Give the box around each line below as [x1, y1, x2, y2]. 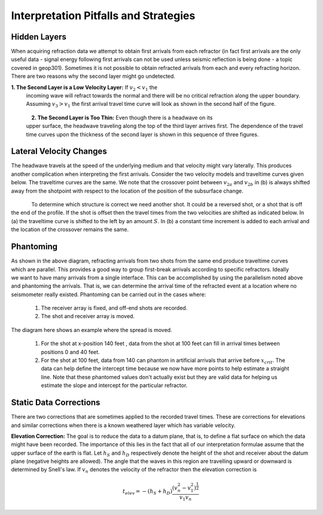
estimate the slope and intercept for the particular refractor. [41, 382, 188, 389]
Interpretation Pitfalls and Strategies [11, 9, 196, 22]
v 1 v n [179, 494, 192, 502]
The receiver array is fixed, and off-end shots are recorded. [41, 304, 188, 312]
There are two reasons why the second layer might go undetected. [11, 72, 176, 80]
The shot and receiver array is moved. [41, 313, 135, 320]
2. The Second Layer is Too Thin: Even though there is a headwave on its [31, 114, 213, 121]
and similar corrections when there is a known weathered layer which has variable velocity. [11, 422, 236, 429]
